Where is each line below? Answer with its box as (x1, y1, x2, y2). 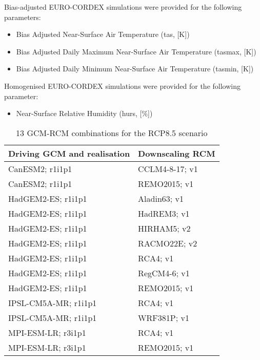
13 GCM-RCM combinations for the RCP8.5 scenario (16, 126, 208, 139)
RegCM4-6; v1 (138, 267, 190, 279)
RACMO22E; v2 (138, 237, 197, 249)
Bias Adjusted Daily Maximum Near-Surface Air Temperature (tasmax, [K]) (16, 46, 256, 56)
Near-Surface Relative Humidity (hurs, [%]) (16, 108, 153, 119)
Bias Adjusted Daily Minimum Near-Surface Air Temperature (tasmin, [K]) (16, 63, 254, 74)
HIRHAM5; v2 (138, 222, 191, 234)
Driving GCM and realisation (8, 147, 130, 159)
